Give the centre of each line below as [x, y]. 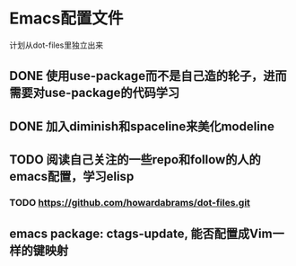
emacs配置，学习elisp [72, 177]
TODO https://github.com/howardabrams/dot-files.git [130, 203]
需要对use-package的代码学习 [95, 93]
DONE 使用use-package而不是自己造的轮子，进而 [148, 76]
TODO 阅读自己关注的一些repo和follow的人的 [135, 160]
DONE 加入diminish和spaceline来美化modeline [142, 126]
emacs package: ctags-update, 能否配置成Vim [141, 234]
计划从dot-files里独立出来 [57, 45]
